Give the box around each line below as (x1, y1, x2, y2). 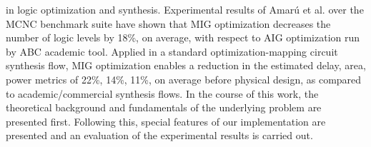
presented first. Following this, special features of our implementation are (6, 113, 326, 128)
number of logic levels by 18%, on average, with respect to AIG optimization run (6, 30, 360, 45)
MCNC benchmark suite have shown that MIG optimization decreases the (6, 16, 331, 31)
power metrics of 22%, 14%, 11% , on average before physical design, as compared (6, 71, 362, 86)
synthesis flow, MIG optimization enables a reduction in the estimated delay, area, (6, 58, 366, 73)
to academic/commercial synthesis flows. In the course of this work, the (6, 86, 319, 101)
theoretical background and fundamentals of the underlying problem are (6, 100, 322, 115)
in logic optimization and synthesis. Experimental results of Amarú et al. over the (6, 2, 364, 16)
